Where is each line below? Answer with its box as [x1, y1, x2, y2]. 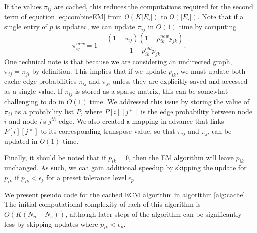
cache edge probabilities [4, 76, 77, 86]
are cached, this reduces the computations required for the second [54, 1, 253, 11]
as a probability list [14, 106, 74, 116]
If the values [4, 1, 42, 11]
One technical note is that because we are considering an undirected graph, [4, 56, 232, 66]
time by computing [179, 21, 237, 32]
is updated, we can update [55, 21, 135, 32]
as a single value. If [4, 86, 63, 96]
